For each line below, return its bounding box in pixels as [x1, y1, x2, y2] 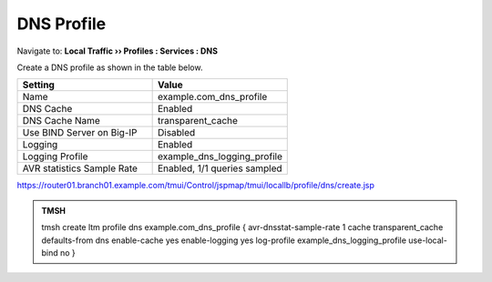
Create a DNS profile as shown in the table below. [16, 62, 203, 73]
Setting [22, 78, 55, 91]
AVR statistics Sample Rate [22, 162, 138, 175]
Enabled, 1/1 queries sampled [157, 162, 282, 175]
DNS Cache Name [22, 115, 100, 127]
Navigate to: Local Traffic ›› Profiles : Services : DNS [16, 45, 219, 56]
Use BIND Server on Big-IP [22, 126, 138, 139]
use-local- [408, 235, 448, 246]
